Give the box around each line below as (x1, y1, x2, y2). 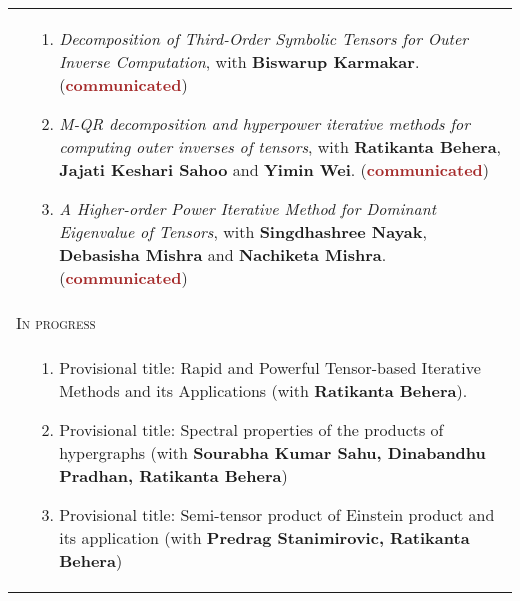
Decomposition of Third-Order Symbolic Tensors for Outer (59, 27, 469, 50)
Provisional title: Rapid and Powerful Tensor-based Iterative (59, 356, 481, 379)
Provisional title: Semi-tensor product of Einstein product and (59, 503, 495, 526)
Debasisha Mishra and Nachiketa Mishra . (59, 243, 387, 266)
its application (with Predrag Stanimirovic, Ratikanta (59, 526, 470, 549)
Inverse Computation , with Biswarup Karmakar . (59, 50, 420, 73)
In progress (16, 311, 96, 334)
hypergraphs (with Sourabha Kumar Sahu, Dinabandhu (59, 441, 486, 464)
